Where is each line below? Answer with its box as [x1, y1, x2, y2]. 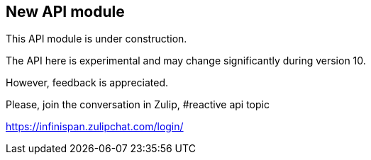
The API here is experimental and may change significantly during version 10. [6, 55, 366, 67]
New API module [6, 3, 125, 21]
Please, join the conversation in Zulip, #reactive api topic [6, 98, 270, 111]
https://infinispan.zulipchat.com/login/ [6, 120, 184, 133]
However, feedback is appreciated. [6, 76, 169, 89]
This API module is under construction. [6, 33, 187, 45]
